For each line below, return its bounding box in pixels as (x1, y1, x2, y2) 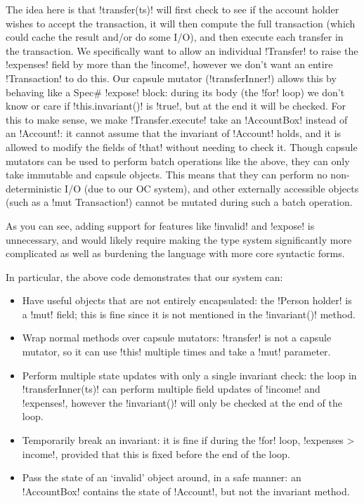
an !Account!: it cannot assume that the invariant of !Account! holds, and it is (6, 126, 342, 141)
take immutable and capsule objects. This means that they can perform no (6, 167, 327, 182)
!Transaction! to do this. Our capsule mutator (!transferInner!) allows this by (6, 70, 337, 85)
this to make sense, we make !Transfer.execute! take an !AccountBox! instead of (6, 112, 348, 126)
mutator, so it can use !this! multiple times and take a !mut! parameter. (22, 344, 331, 359)
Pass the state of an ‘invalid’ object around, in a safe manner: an (22, 470, 301, 485)
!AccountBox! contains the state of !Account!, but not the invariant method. (22, 483, 350, 498)
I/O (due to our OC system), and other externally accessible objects (65, 181, 359, 195)
